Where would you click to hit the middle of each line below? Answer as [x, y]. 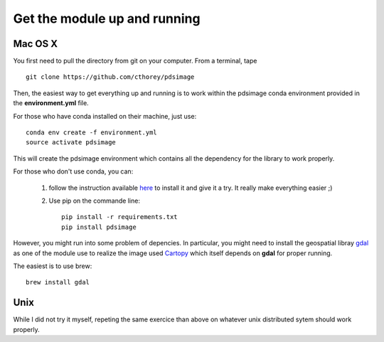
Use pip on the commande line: [94, 201]
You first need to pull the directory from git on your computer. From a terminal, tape [135, 61]
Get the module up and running [107, 18]
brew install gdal [58, 282]
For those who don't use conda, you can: [73, 171]
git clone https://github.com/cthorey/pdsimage [110, 77]
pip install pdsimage [99, 227]
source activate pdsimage [71, 143]
